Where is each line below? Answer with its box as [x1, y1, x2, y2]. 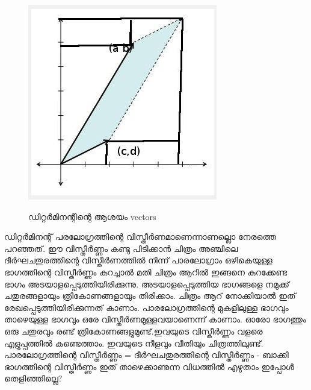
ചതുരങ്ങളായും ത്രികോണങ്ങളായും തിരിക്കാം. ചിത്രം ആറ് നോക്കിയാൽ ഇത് [4, 289, 296, 302]
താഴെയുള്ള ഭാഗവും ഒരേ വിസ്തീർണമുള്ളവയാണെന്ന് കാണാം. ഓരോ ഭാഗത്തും [4, 313, 306, 326]
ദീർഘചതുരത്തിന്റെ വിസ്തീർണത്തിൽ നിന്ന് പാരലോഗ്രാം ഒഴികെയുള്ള [4, 254, 273, 266]
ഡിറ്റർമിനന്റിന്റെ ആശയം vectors [28, 210, 156, 222]
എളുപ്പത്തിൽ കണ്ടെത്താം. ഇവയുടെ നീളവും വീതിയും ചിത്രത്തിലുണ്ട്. [4, 336, 263, 349]
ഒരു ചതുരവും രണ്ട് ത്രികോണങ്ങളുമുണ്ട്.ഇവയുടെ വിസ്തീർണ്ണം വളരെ [4, 324, 263, 337]
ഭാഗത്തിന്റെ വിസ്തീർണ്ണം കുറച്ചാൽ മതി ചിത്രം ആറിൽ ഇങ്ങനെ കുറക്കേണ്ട [4, 265, 288, 278]
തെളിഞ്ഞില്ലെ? [4, 372, 63, 385]
